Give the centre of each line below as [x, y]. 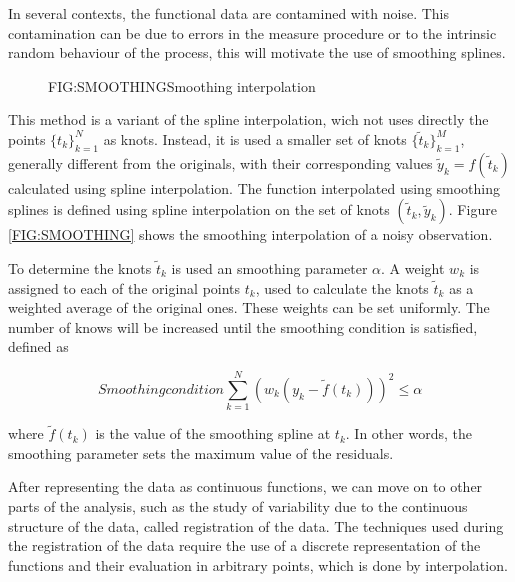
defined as [38, 346]
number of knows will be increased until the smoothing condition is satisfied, [243, 326]
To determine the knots [80, 267]
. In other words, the [408, 433]
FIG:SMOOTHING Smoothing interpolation [182, 85]
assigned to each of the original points [124, 287]
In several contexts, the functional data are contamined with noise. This [228, 13]
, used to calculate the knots [342, 287]
